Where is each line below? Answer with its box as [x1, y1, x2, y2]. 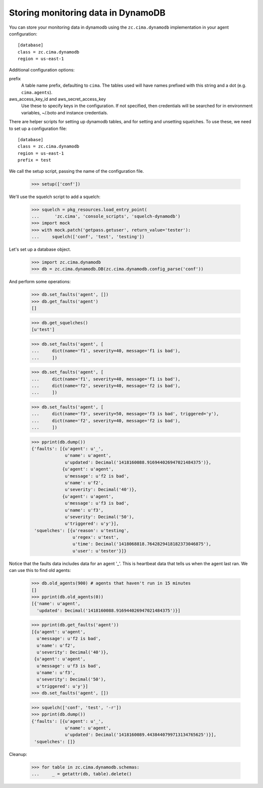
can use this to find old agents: [9, 568, 71, 573]
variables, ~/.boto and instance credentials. [21, 110, 108, 115]
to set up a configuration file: [9, 126, 67, 131]
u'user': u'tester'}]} [72, 548, 127, 553]
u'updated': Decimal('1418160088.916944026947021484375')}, [65, 459, 211, 465]
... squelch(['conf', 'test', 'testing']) [31, 234, 145, 239]
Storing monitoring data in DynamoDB [9, 7, 166, 18]
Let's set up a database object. [9, 246, 71, 253]
